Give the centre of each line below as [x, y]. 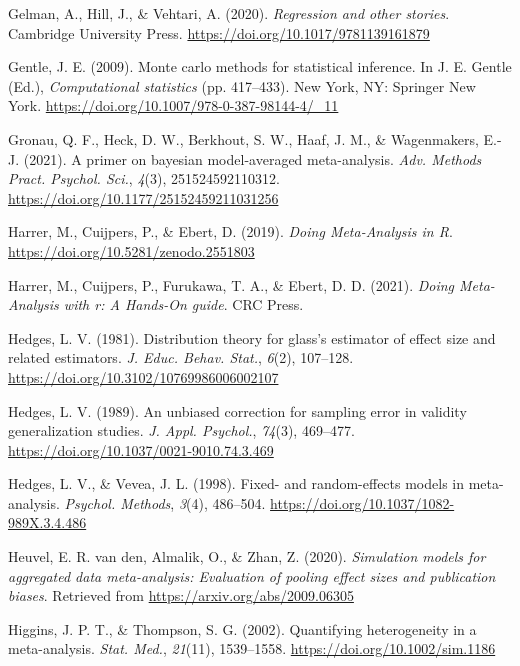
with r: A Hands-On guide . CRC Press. [183, 304]
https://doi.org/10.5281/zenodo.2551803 [131, 250]
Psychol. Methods [117, 502]
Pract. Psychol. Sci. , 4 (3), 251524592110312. [144, 178]
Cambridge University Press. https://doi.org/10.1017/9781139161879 [219, 32]
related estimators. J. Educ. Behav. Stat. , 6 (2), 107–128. [181, 357]
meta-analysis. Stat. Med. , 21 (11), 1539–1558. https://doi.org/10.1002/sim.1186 [252, 648]
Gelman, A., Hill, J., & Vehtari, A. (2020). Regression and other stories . [229, 13]
